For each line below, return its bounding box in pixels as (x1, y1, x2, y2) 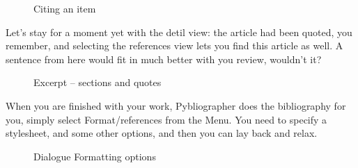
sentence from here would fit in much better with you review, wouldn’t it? (6, 51, 322, 66)
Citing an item (33, 1, 96, 15)
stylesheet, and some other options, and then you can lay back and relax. (6, 126, 318, 140)
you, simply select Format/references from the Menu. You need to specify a (6, 112, 327, 126)
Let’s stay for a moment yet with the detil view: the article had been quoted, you (6, 24, 352, 39)
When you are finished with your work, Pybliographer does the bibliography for (6, 98, 346, 112)
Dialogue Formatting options (33, 149, 156, 163)
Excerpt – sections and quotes (33, 75, 162, 90)
